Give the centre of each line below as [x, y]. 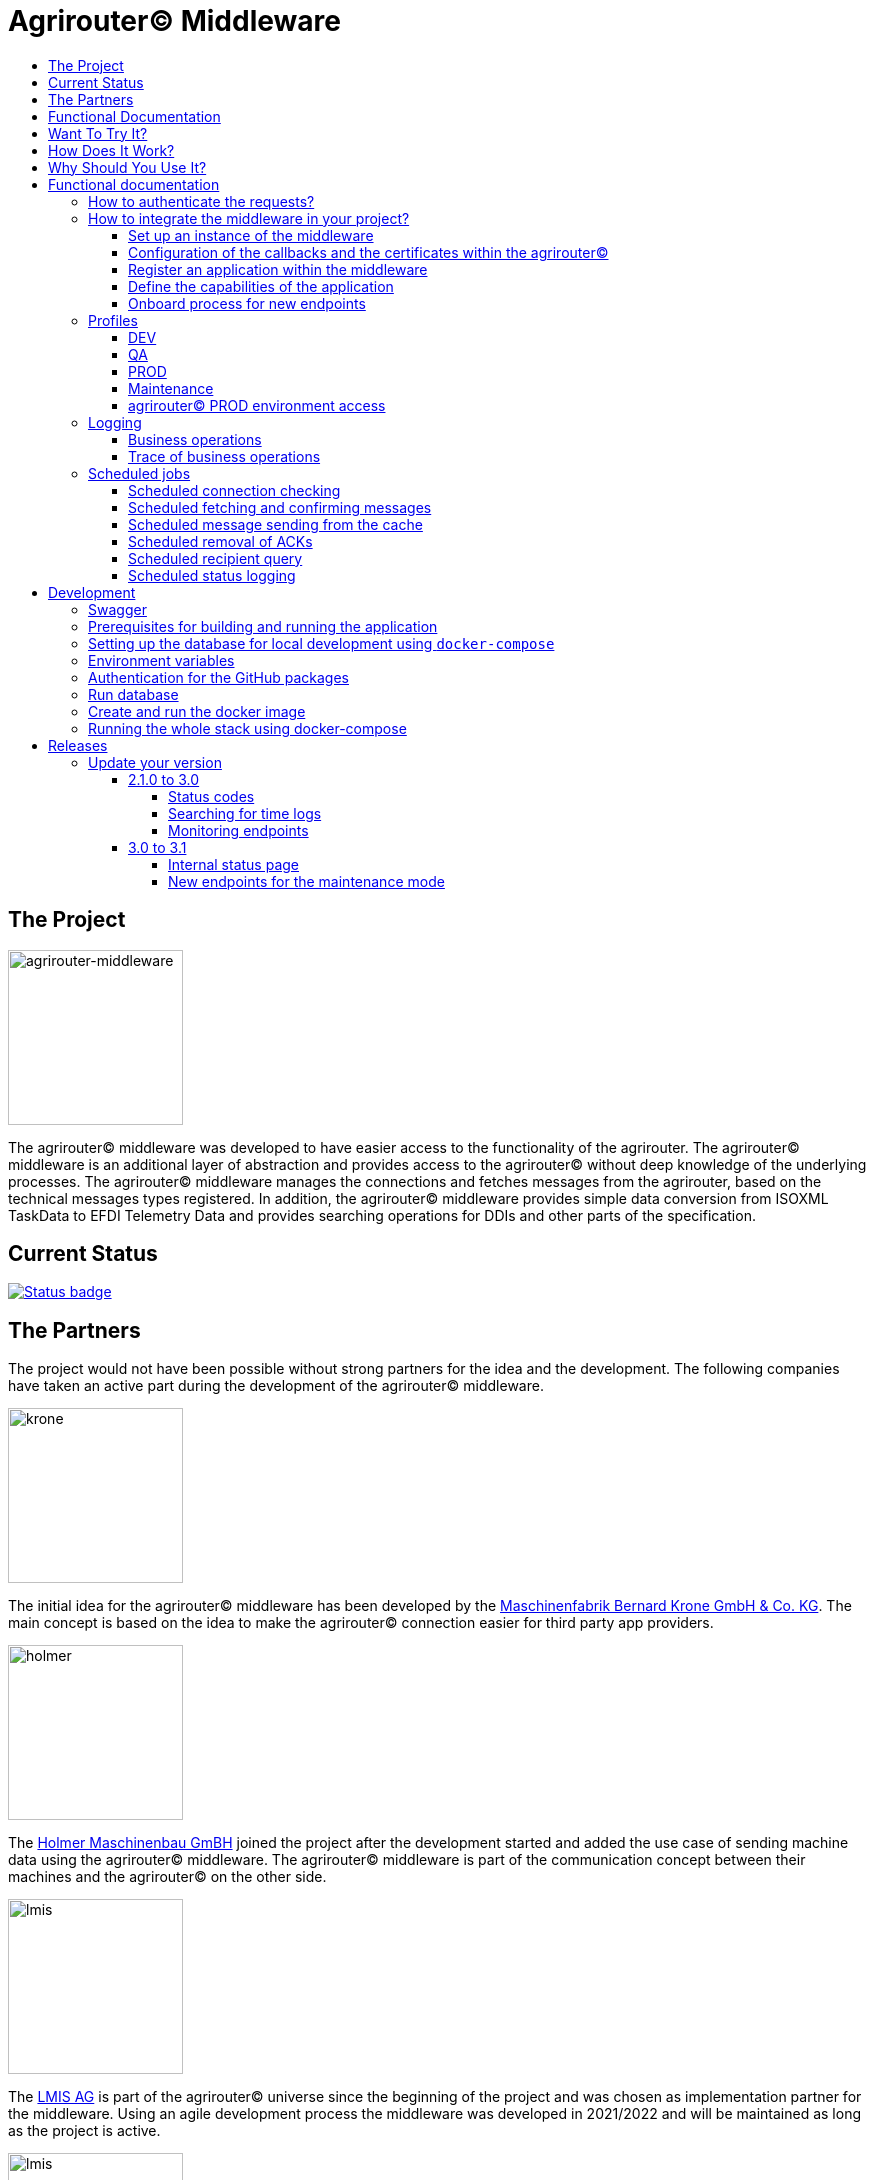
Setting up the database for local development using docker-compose [321, 643]
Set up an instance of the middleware [251, 235]
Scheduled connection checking [234, 490]
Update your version [155, 762]
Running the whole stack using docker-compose [247, 728]
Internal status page [233, 864]
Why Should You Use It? [127, 167]
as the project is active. [84, 2131]
